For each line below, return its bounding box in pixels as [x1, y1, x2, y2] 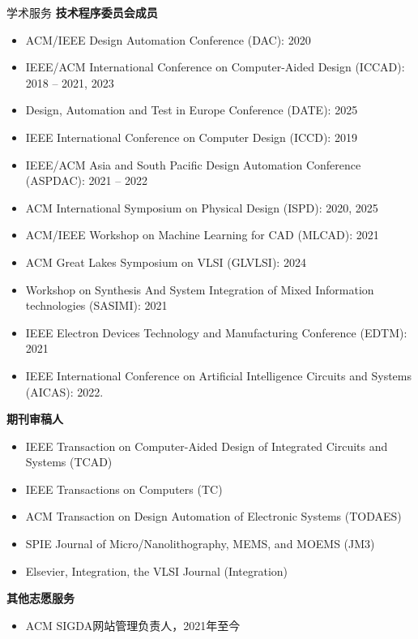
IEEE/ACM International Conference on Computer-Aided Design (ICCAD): [25, 58, 405, 75]
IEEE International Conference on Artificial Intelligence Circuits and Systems [25, 367, 412, 384]
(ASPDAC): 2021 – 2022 [25, 172, 147, 189]
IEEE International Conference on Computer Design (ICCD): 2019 [25, 128, 357, 145]
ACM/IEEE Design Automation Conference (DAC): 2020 [25, 31, 311, 48]
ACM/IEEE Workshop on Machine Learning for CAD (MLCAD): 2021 [25, 226, 379, 243]
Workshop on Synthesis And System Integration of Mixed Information [25, 281, 374, 298]
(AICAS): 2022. [25, 383, 104, 400]
